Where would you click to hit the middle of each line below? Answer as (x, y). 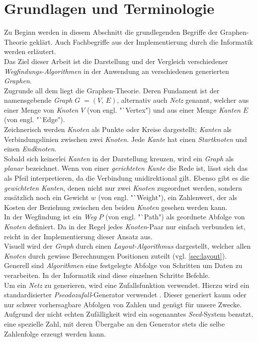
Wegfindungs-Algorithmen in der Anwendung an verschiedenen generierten (117, 71)
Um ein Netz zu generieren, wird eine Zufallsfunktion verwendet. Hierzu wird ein (127, 285)
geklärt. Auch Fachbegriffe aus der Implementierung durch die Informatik (141, 41)
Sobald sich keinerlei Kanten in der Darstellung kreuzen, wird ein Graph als (119, 158)
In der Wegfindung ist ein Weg (50, 217)
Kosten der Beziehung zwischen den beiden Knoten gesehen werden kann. (116, 207)
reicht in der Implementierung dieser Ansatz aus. (78, 236)
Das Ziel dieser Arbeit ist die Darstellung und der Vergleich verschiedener (116, 61)
